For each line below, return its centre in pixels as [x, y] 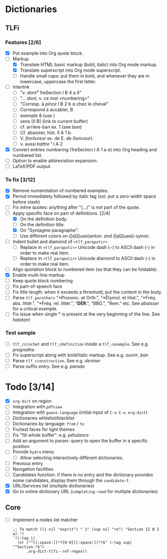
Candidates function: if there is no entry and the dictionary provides [83, 474]
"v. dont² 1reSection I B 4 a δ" [51, 93]
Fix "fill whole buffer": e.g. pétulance [51, 435]
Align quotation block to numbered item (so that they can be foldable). [85, 269]
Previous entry [28, 463]
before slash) [26, 202]
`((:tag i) [24, 538]
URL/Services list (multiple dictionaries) [53, 485]
